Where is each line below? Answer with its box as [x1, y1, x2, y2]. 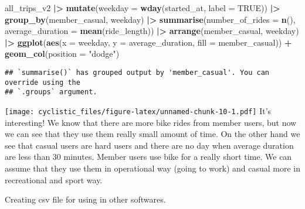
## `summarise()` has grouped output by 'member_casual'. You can [5, 68, 270, 77]
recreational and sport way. [5, 173, 103, 186]
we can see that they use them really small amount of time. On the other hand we [5, 128, 300, 140]
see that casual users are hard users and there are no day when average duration [5, 139, 294, 151]
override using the [5, 78, 80, 87]
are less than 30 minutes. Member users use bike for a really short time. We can [5, 150, 292, 163]
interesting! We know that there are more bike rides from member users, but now [5, 116, 297, 128]
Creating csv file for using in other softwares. [5, 193, 166, 205]
